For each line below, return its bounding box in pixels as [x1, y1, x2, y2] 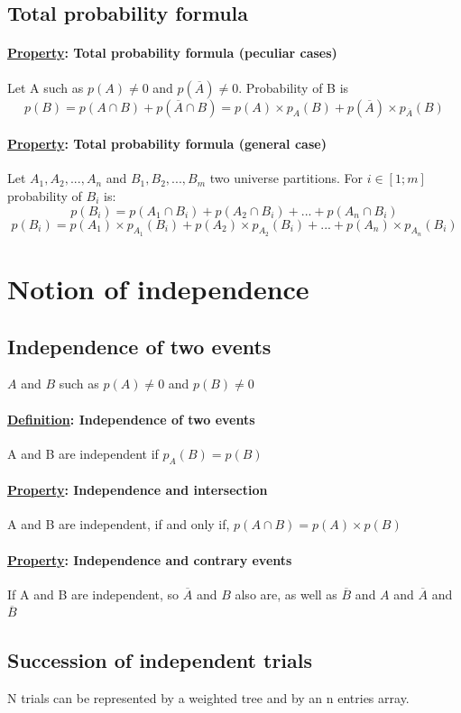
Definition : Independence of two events [7, 409, 255, 428]
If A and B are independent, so [7, 584, 180, 603]
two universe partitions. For [209, 169, 363, 187]
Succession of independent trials [7, 646, 313, 674]
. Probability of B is [238, 78, 349, 96]
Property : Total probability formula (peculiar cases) [7, 43, 337, 62]
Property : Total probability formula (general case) [7, 134, 327, 153]
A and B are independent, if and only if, [7, 515, 230, 534]
